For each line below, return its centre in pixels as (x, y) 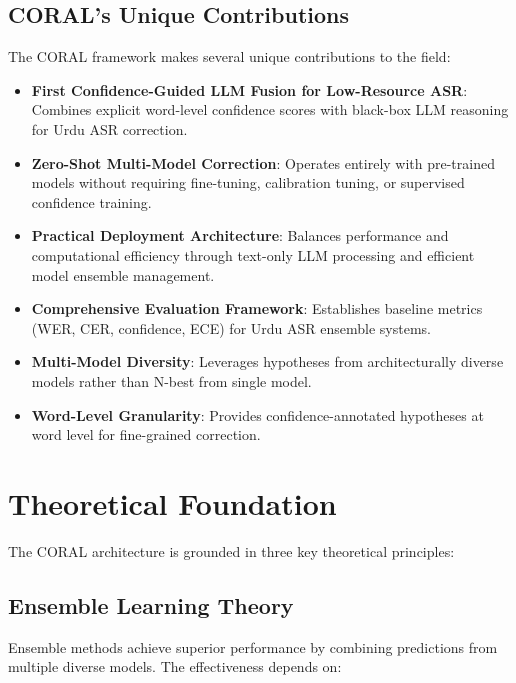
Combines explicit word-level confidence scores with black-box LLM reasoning (270, 109)
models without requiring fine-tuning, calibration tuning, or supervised (248, 182)
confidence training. (91, 201)
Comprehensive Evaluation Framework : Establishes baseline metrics (257, 308)
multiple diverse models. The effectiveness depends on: (175, 666)
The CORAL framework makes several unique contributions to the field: (229, 56)
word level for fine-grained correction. (146, 434)
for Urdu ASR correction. (109, 128)
